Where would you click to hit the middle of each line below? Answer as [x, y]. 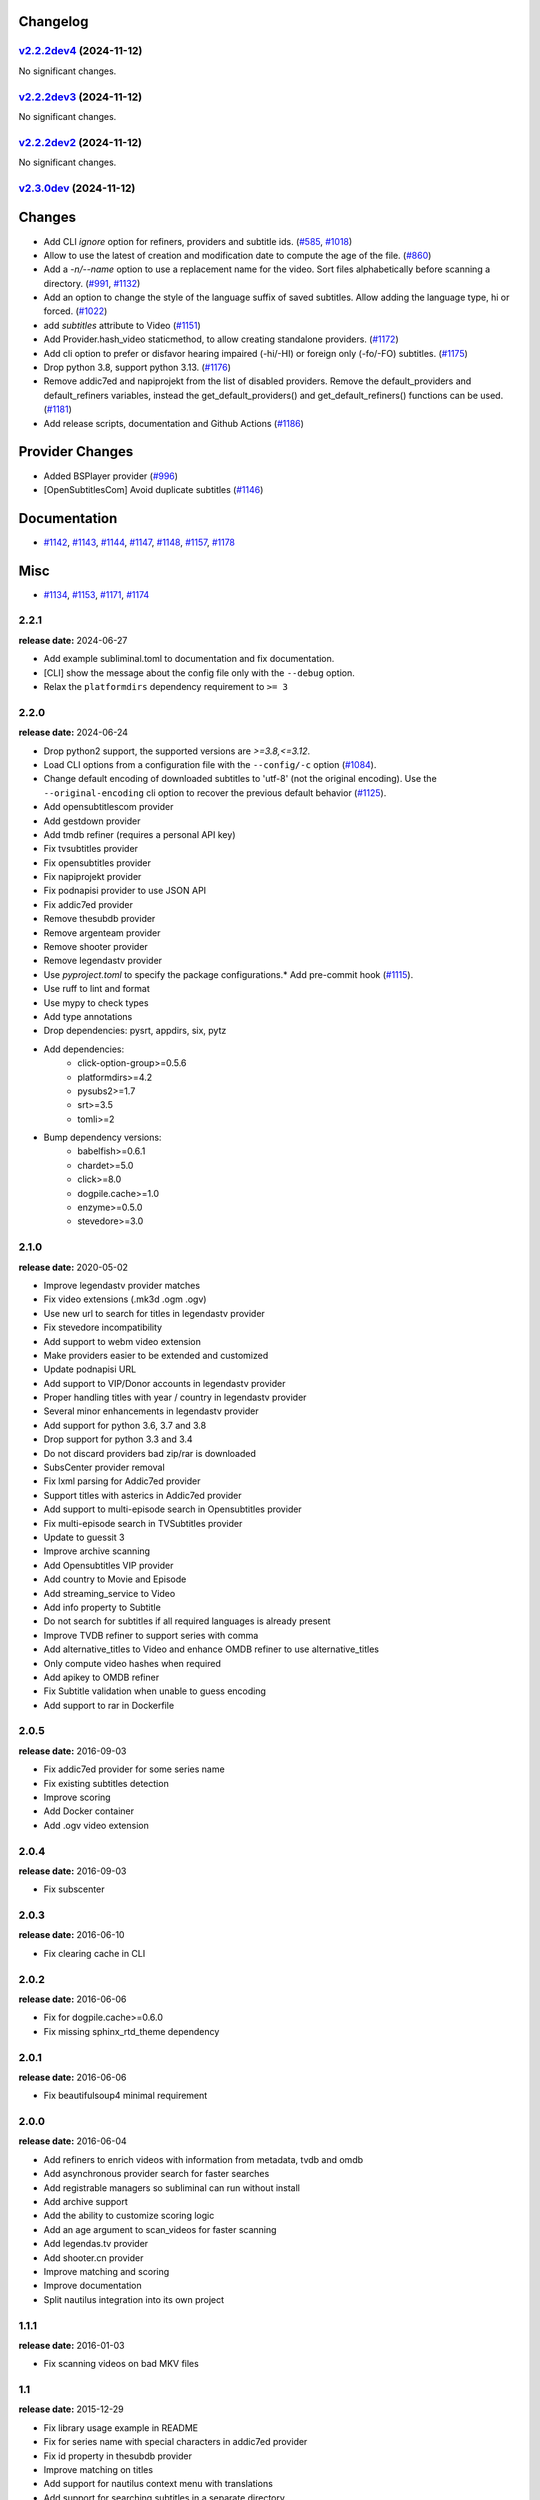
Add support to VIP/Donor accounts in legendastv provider [164, 1383]
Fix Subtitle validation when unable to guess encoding [155, 1691]
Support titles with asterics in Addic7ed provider [142, 1495]
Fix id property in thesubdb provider [117, 2456]
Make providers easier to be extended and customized [156, 1355]
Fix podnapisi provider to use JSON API [125, 891]
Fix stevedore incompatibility [103, 1327]
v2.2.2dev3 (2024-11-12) [80, 97]
